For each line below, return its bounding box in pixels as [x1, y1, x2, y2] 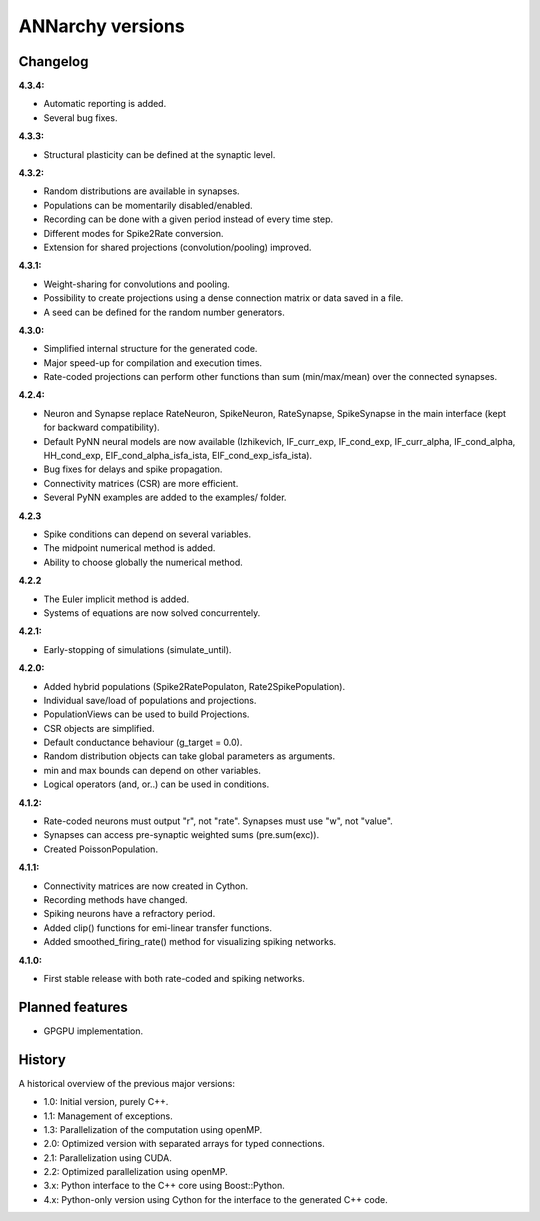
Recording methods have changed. [43, 893, 189, 905]
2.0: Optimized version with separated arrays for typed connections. [43, 1138, 325, 1150]
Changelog [18, 53, 89, 70]
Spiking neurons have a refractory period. [43, 908, 216, 920]
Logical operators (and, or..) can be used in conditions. [43, 778, 270, 790]
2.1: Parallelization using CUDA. [43, 1151, 172, 1164]
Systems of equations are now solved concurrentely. [43, 606, 261, 619]
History [18, 1051, 67, 1068]
